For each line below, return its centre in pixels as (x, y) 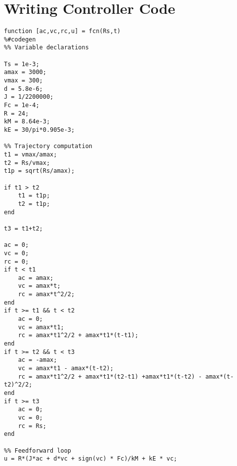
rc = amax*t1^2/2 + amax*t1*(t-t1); (78, 335)
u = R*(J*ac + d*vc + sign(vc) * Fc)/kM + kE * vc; (91, 459)
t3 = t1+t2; (23, 228)
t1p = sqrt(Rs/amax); (39, 171)
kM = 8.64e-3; (27, 122)
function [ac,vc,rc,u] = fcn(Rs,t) (62, 31)
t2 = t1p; (34, 204)
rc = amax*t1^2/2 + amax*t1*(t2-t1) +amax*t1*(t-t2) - (110, 376)
